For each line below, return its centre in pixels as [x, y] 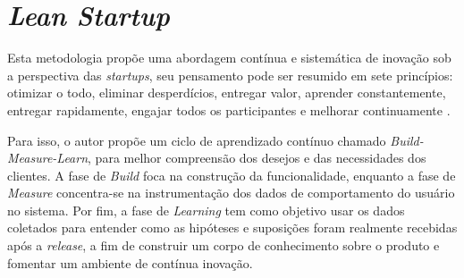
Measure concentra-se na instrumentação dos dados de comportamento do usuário [231, 193]
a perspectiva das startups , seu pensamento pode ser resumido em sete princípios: [230, 75]
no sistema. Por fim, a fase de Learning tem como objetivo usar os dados [206, 210]
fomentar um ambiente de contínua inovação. [130, 262]
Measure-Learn [48, 158]
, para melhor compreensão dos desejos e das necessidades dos [257, 158]
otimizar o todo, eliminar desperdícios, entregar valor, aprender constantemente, [227, 93]
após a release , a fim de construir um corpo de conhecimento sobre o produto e [224, 245]
